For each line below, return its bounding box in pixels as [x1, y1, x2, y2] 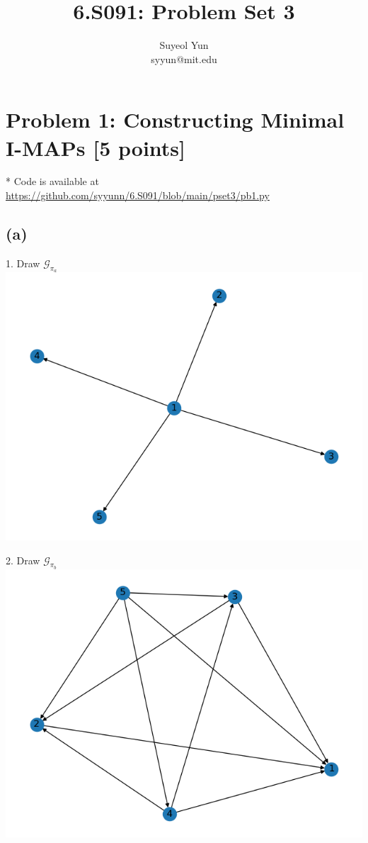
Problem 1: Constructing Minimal [6, 105, 345, 134]
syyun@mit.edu [151, 51, 217, 66]
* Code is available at [6, 174, 99, 189]
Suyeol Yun [159, 38, 209, 52]
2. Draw [6, 552, 40, 567]
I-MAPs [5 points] [6, 133, 186, 162]
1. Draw [6, 255, 40, 270]
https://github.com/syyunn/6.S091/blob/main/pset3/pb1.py [6, 188, 270, 203]
